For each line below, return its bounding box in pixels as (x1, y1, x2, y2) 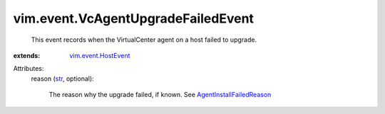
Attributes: (13, 64, 44, 73)
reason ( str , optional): (31, 74, 94, 83)
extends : (13, 51, 41, 59)
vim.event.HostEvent (69, 51, 130, 59)
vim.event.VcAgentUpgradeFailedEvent (13, 11, 255, 26)
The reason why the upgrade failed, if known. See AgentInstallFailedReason (48, 91, 272, 99)
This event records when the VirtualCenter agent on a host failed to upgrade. (31, 35, 257, 44)
